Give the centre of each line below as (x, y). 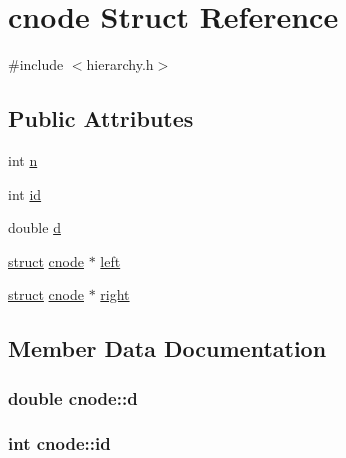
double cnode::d (73, 397)
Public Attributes (101, 118)
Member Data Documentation (167, 348)
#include (36, 64)
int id (25, 193)
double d (34, 227)
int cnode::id (59, 443)
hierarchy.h (120, 64)
